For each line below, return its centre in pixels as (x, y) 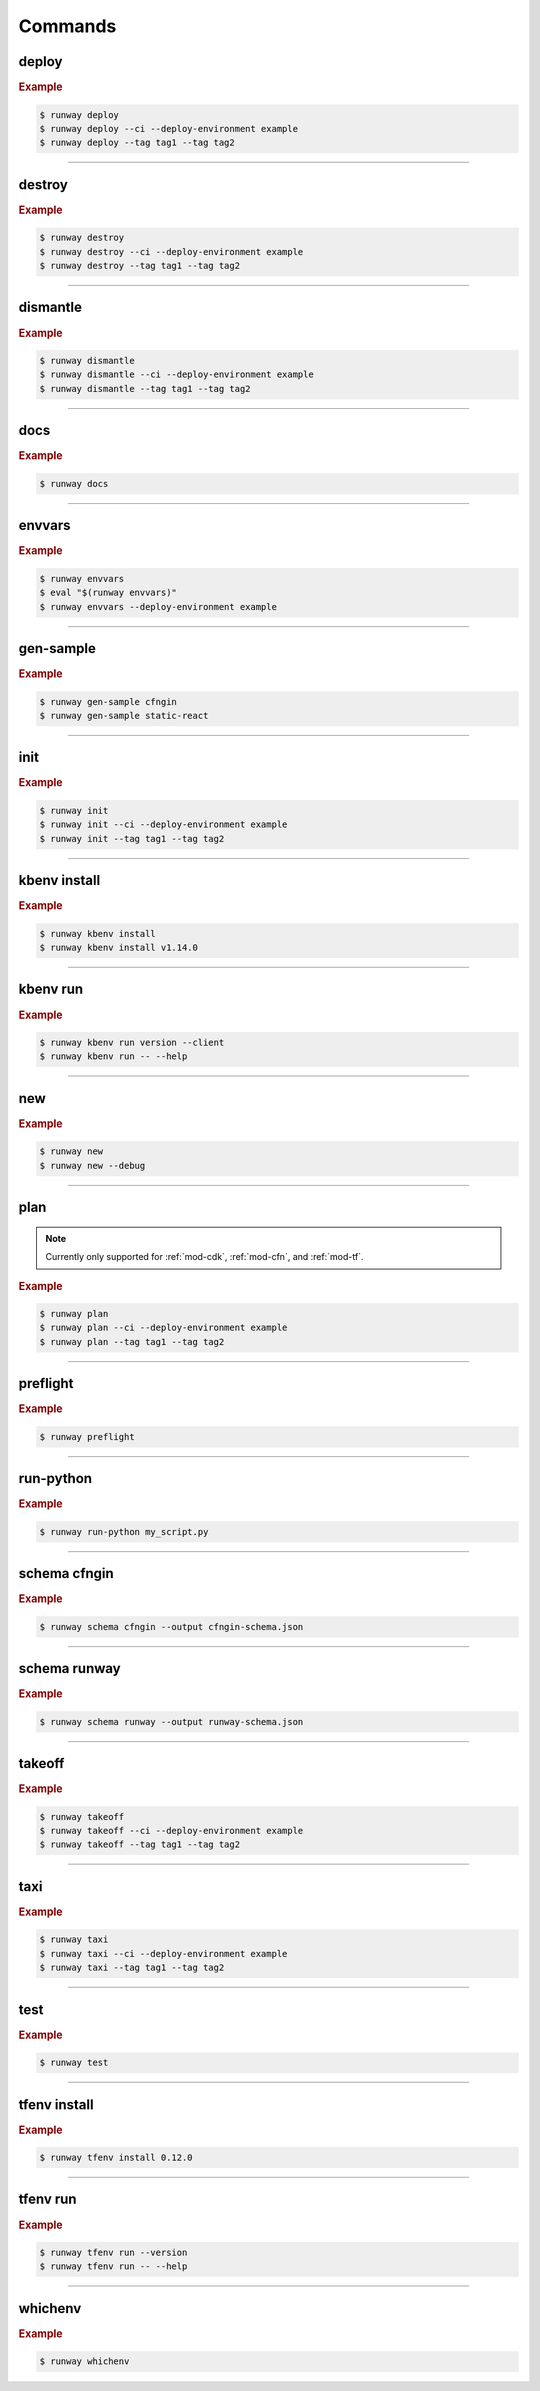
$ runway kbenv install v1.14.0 (119, 947)
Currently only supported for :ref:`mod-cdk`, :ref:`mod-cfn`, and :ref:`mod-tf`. (204, 1257)
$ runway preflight (87, 1436)
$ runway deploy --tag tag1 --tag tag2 (137, 143)
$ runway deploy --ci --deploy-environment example (169, 128)
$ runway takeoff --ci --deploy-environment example (171, 1830)
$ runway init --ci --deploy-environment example (163, 824)
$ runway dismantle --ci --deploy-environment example (176, 374)
